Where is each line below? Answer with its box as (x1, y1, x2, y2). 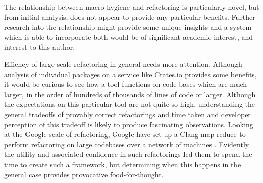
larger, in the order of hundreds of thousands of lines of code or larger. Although (4, 88, 256, 99)
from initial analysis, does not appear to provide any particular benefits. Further (4, 11, 255, 22)
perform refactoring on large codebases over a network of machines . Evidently (4, 139, 249, 149)
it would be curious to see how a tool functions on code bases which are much (4, 79, 247, 89)
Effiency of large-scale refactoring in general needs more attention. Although (4, 58, 242, 69)
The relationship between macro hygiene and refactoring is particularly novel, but (4, 2, 259, 12)
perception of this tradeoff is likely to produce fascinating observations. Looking (4, 119, 253, 129)
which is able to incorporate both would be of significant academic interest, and (4, 31, 253, 42)
